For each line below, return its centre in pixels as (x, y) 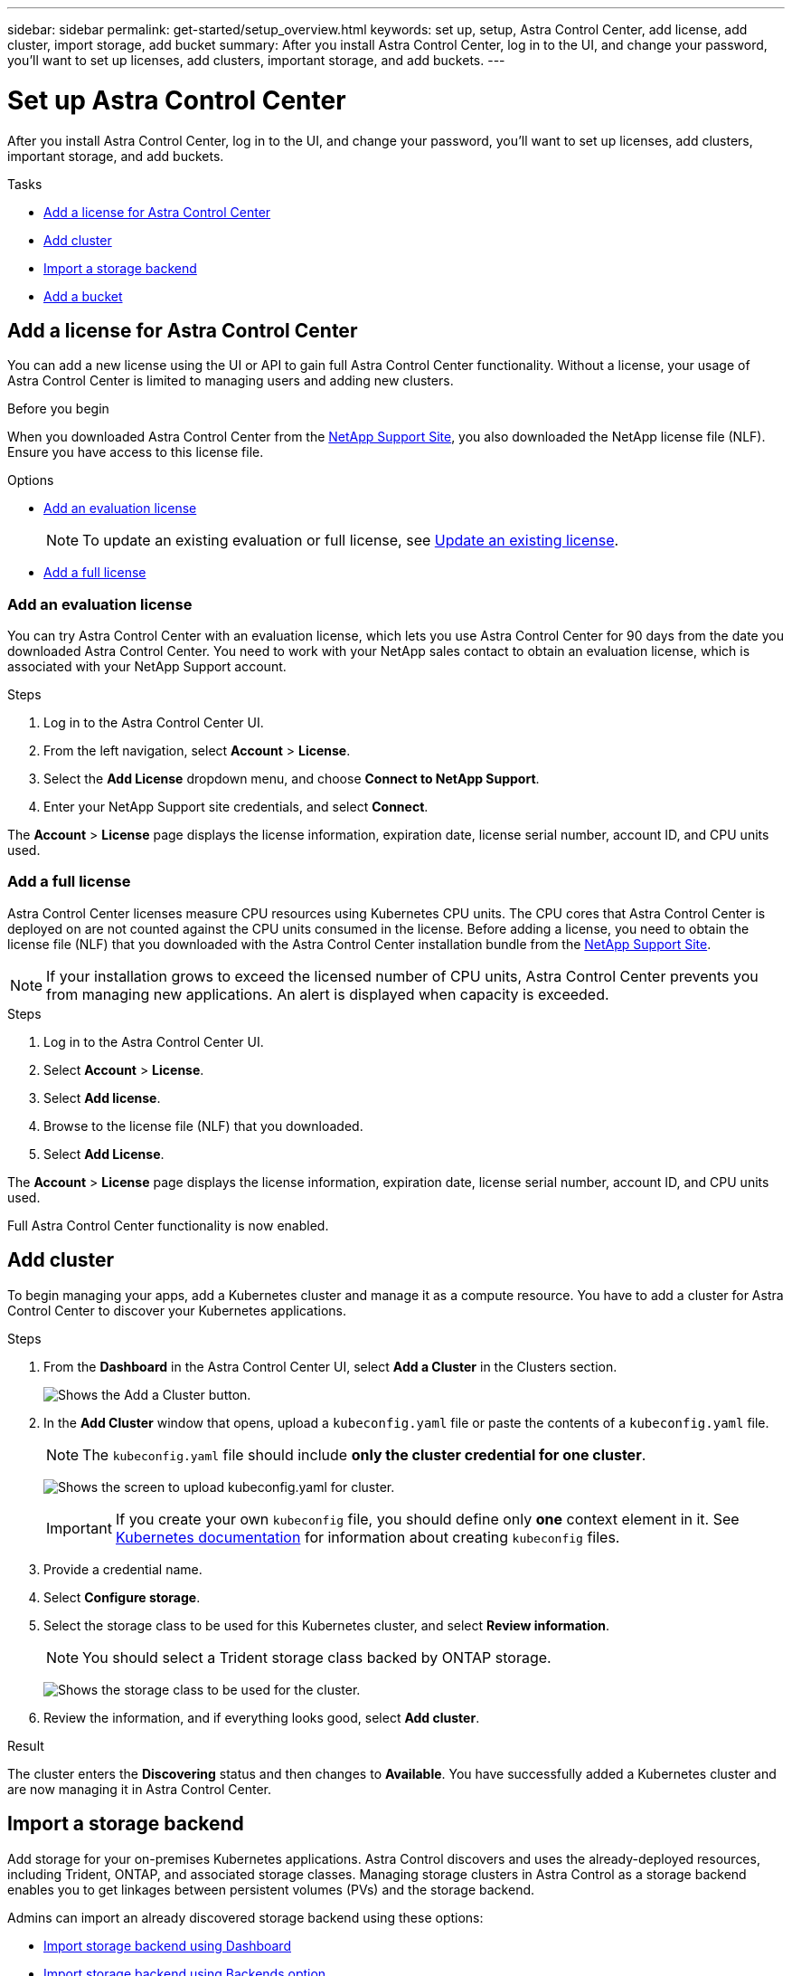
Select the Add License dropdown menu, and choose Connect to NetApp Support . (292, 779)
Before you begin (58, 409)
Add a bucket (83, 296)
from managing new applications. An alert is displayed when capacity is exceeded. (328, 994)
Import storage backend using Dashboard (167, 1945)
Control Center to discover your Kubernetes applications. (177, 1310)
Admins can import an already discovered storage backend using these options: (245, 1917)
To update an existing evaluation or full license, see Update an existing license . (351, 541)
